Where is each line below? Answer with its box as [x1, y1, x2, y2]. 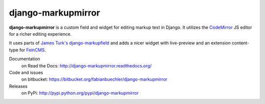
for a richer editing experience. [9, 31, 72, 37]
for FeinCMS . [19, 47, 46, 53]
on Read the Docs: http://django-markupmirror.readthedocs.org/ [21, 62, 152, 68]
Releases [9, 83, 28, 89]
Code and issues [9, 69, 43, 75]
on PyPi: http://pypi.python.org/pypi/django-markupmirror [21, 90, 139, 96]
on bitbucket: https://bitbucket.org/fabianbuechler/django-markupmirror [21, 76, 168, 83]
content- [231, 40, 250, 46]
